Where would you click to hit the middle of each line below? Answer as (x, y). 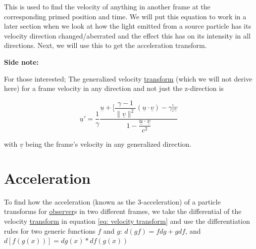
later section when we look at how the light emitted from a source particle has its (128, 26)
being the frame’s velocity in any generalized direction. (108, 144)
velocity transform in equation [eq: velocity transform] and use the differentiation (127, 221)
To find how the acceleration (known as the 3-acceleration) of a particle (112, 201)
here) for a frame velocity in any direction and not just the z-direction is (114, 88)
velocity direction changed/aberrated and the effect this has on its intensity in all (127, 35)
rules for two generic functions (50, 230)
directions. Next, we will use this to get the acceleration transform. (105, 45)
